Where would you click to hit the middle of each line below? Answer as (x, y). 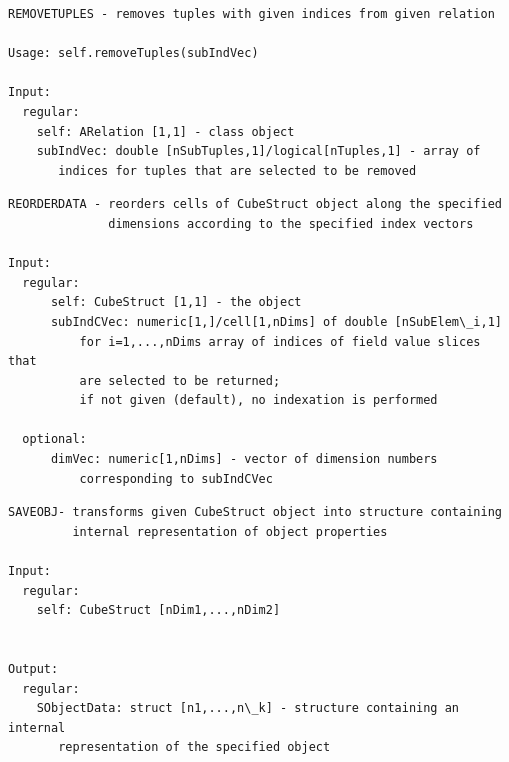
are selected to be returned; (180, 380)
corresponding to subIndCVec (176, 478)
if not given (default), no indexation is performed (258, 400)
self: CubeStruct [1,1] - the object (176, 302)
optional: (54, 439)
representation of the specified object (194, 747)
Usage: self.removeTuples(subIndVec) (133, 53)
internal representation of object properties (230, 531)
